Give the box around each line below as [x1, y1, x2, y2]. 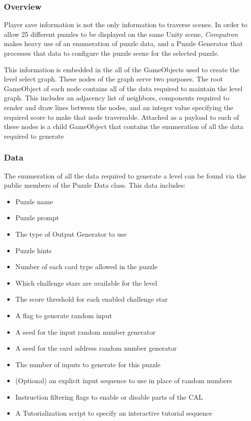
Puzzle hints [15, 245, 52, 255]
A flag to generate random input [15, 310, 112, 320]
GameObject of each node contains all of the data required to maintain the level [4, 83, 243, 93]
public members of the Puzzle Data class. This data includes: [4, 180, 186, 190]
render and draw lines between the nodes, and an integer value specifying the [4, 102, 234, 112]
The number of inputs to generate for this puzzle [15, 359, 161, 369]
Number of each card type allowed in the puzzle [15, 261, 158, 272]
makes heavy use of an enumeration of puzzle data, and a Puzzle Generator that [4, 38, 243, 49]
